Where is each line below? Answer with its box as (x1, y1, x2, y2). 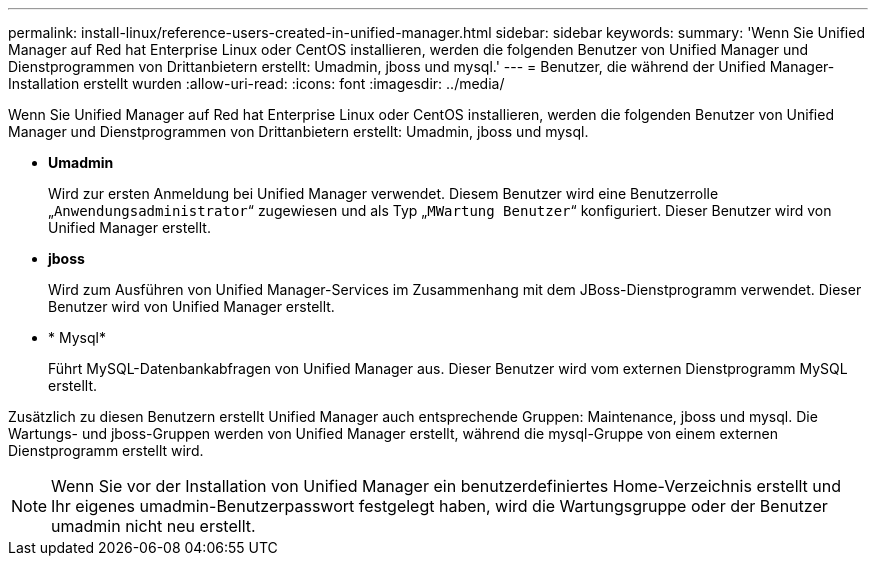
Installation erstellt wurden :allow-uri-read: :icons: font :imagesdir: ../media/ (8, 75, 505, 92)
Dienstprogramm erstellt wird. (8, 442, 204, 459)
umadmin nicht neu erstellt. (51, 516, 256, 536)
